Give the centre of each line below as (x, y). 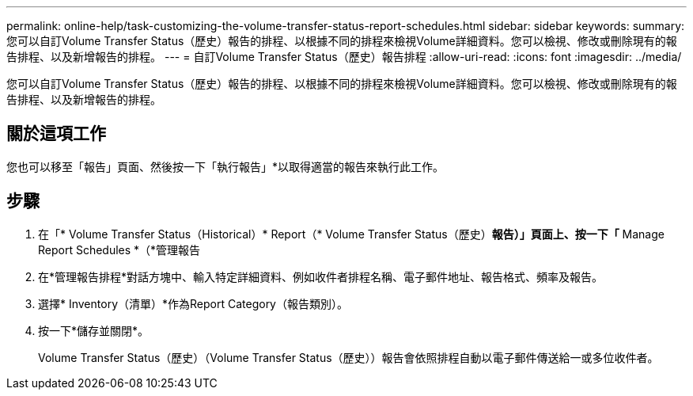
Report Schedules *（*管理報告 (119, 249)
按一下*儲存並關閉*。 (94, 330)
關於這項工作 (56, 134)
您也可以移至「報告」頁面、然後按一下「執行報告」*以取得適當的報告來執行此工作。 (225, 166)
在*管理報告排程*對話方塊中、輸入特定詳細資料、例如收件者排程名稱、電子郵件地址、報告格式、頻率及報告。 (321, 276)
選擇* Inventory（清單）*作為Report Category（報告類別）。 (193, 303)
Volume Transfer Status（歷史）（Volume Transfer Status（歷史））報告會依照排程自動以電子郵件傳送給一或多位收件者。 (348, 357)
